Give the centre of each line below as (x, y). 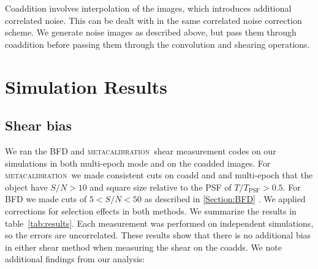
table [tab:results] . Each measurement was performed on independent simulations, (159, 223)
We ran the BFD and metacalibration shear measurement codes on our (141, 150)
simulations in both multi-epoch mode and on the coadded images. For (138, 163)
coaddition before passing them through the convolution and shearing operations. (157, 44)
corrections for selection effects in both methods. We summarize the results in (151, 210)
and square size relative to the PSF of (161, 187)
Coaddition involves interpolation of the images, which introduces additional (148, 8)
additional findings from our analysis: (75, 259)
